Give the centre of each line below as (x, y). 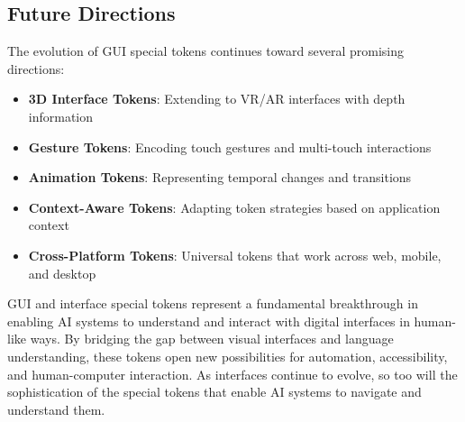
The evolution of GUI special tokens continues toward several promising (206, 51)
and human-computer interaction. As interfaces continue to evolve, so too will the (232, 374)
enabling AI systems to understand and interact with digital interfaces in (209, 321)
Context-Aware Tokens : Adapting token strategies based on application (234, 207)
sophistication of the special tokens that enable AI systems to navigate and (214, 392)
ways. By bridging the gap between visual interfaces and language (212, 339)
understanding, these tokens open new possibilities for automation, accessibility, (228, 356)
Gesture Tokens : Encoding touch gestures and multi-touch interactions (230, 147)
